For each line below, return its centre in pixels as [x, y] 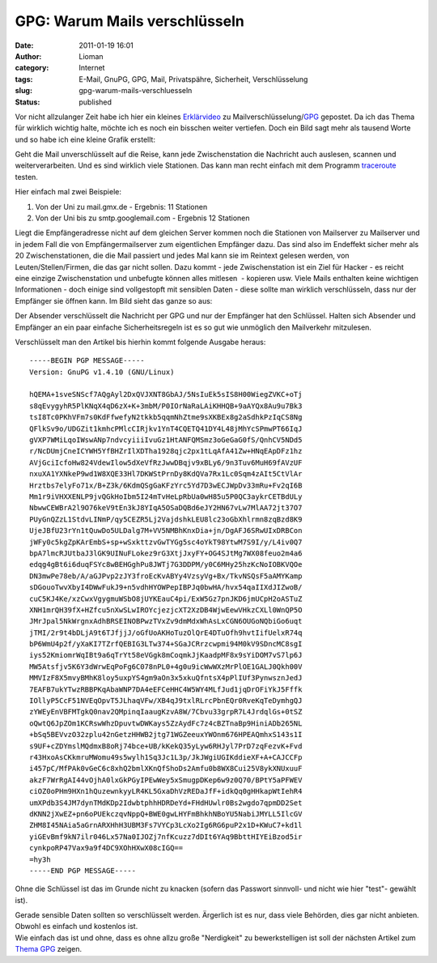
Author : [28, 56]
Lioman [91, 56]
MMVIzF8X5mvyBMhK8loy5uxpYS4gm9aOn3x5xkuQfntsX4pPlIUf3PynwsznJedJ [166, 678]
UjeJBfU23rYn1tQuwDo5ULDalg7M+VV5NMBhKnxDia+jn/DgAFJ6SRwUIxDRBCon [166, 531]
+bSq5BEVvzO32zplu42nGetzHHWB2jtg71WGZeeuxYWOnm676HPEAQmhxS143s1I [166, 735]
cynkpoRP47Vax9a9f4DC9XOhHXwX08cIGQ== [106, 848]
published [95, 102]
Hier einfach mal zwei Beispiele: [68, 192]
